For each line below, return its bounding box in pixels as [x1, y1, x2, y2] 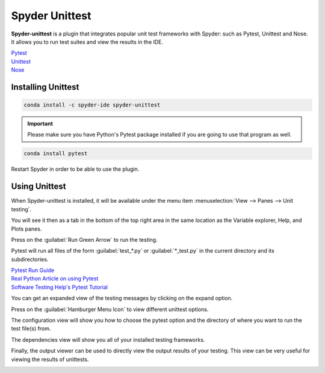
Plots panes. [11, 225, 42, 232]
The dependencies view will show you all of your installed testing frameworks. [11, 336, 205, 343]
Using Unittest [11, 181, 66, 192]
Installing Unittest [11, 82, 79, 92]
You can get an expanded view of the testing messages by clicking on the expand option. [11, 295, 233, 302]
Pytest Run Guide [11, 267, 54, 274]
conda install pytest [23, 150, 88, 157]
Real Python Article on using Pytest [11, 275, 99, 282]
